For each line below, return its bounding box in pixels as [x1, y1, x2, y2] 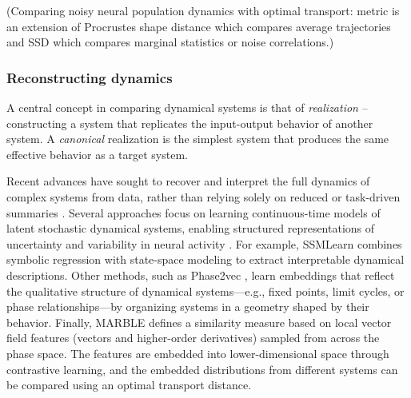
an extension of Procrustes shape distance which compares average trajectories [6, 18, 391, 34]
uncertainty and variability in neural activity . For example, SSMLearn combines [6, 235, 402, 252]
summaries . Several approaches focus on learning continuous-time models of [6, 204, 381, 221]
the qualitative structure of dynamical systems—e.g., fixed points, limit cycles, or [6, 282, 405, 299]
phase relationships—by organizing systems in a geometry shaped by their [6, 298, 369, 315]
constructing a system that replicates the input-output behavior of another [6, 114, 373, 131]
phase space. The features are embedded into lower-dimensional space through [6, 344, 389, 361]
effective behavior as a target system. [6, 145, 188, 162]
